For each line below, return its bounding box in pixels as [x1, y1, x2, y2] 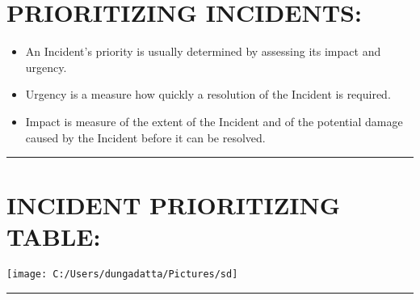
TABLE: [6, 220, 101, 253]
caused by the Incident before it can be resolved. [25, 129, 266, 146]
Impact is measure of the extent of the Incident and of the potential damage [25, 112, 403, 129]
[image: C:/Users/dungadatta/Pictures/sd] [6, 268, 238, 281]
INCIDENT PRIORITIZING [6, 188, 341, 222]
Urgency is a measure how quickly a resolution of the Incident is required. [25, 86, 391, 103]
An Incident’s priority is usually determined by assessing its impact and [25, 43, 381, 60]
